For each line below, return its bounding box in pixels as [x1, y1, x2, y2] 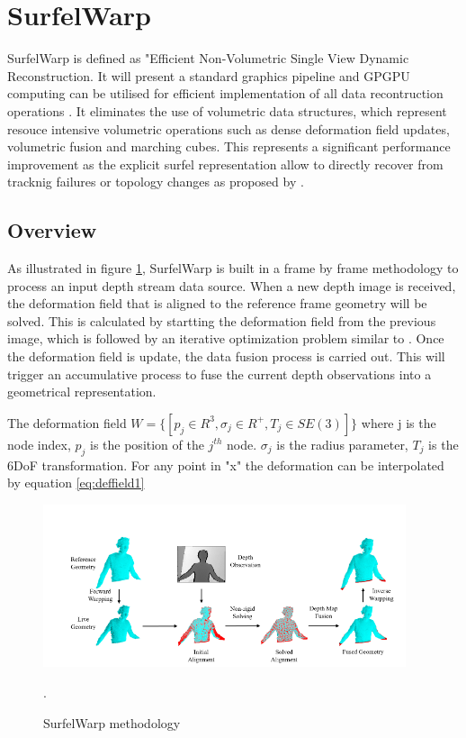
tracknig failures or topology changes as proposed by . [7, 172, 304, 191]
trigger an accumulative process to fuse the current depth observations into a [7, 364, 432, 383]
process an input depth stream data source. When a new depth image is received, [7, 276, 456, 295]
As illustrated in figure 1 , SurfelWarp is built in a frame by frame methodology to [7, 259, 459, 278]
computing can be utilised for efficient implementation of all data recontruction [7, 84, 444, 103]
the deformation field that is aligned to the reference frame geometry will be [7, 294, 427, 313]
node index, [7, 434, 71, 453]
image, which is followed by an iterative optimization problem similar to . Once [7, 329, 444, 348]
